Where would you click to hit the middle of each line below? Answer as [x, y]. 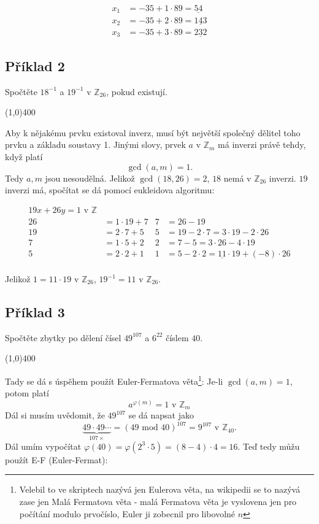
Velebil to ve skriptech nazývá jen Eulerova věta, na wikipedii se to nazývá [160, 489]
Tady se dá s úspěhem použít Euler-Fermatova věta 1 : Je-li [114, 380]
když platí [24, 157]
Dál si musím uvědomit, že [55, 415]
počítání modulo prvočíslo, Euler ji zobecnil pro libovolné [127, 513]
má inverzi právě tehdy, [262, 144]
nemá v [237, 178]
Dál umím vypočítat [43, 446]
